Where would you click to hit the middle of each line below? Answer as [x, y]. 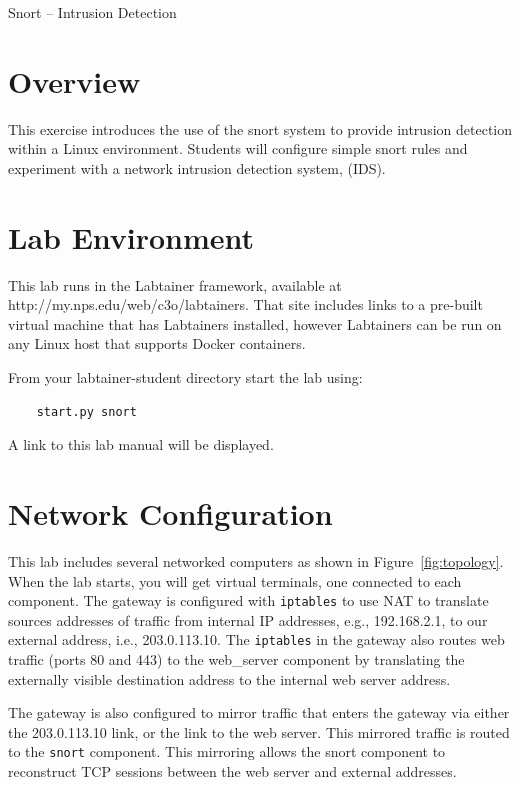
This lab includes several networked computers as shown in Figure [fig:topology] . [256, 560]
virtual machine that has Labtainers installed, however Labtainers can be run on [255, 323]
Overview [74, 80]
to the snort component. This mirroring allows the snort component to [227, 751]
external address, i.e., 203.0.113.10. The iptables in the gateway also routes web [256, 639]
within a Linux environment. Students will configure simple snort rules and [238, 148]
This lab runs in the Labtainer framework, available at [175, 284]
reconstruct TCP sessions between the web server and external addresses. [232, 771]
